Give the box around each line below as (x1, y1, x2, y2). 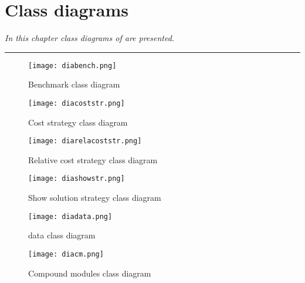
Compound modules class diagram (28, 267, 151, 279)
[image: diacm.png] (28, 250, 104, 258)
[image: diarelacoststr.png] (28, 137, 142, 146)
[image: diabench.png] (28, 61, 117, 70)
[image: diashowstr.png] (28, 174, 125, 183)
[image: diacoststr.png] (28, 99, 125, 107)
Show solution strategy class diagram (28, 191, 161, 204)
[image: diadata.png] (28, 212, 113, 221)
